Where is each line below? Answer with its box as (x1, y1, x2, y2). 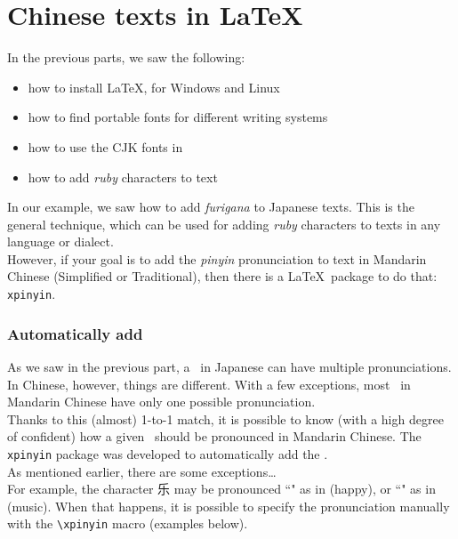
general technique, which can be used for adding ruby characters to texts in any (7, 214, 441, 233)
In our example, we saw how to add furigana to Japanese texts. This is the (7, 197, 414, 216)
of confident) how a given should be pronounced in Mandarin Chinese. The (7, 427, 422, 446)
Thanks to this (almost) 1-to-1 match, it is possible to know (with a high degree (7, 409, 444, 428)
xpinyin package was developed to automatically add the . (7, 444, 328, 463)
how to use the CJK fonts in (28, 137, 183, 156)
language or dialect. (7, 232, 114, 251)
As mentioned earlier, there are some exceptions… (7, 462, 277, 480)
